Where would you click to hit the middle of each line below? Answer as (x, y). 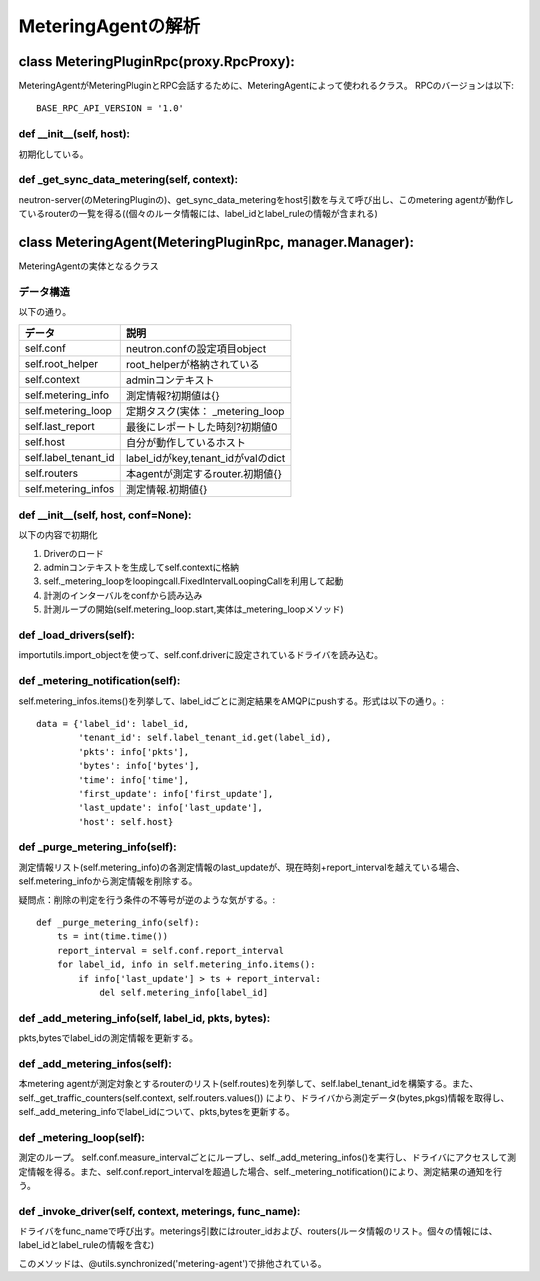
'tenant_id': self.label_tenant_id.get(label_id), (205, 738)
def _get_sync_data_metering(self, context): (128, 180)
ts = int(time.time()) (112, 936)
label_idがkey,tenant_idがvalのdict (205, 458)
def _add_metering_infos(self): (95, 1063)
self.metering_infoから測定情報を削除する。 (108, 881)
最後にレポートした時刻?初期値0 (201, 427)
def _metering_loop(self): (81, 1137)
